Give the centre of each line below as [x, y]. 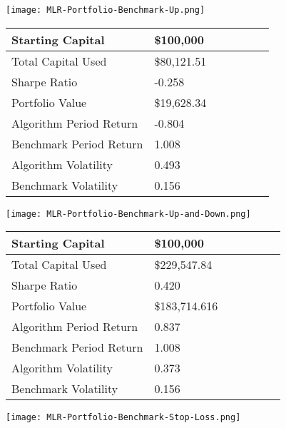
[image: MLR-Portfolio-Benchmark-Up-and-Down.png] [128, 214]
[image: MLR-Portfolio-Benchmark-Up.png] [106, 10]
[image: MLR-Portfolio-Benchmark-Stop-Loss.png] [123, 418]
